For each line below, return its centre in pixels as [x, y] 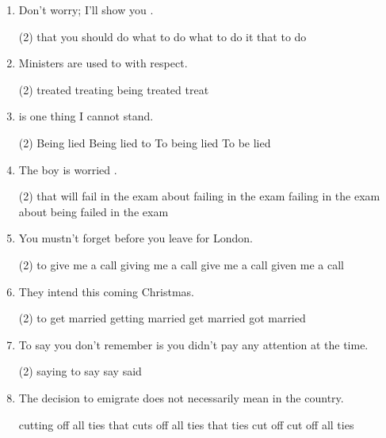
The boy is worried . [68, 169]
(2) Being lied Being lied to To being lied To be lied [145, 142]
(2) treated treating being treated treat [114, 89]
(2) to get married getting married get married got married [162, 318]
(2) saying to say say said [80, 371]
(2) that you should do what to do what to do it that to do [162, 36]
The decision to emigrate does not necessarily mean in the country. [181, 397]
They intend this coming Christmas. [106, 291]
